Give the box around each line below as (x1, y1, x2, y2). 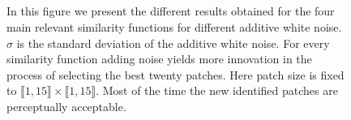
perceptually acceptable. (6, 97, 126, 114)
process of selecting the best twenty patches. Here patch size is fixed (6, 66, 345, 83)
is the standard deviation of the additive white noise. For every (16, 34, 330, 51)
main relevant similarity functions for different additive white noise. (6, 18, 342, 35)
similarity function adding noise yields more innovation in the (6, 50, 312, 67)
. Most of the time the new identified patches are (96, 82, 338, 99)
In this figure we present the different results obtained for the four (6, 2, 335, 19)
